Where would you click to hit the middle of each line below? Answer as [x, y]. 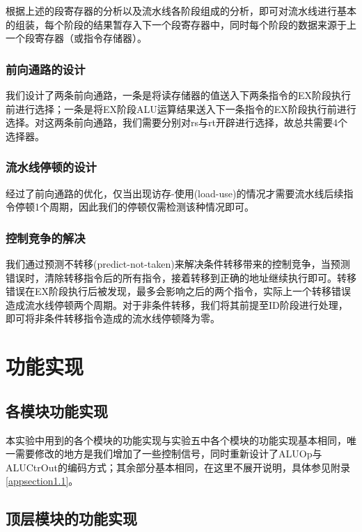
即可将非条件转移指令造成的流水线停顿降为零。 [113, 318]
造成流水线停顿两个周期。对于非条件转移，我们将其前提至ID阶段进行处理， [177, 304]
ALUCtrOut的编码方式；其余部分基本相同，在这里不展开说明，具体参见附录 [178, 467]
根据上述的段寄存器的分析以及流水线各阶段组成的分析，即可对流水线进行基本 [181, 10]
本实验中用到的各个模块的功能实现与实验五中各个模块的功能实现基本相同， [176, 440]
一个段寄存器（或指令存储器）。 [76, 38]
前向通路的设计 [46, 69]
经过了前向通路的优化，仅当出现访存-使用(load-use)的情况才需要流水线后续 [175, 193]
